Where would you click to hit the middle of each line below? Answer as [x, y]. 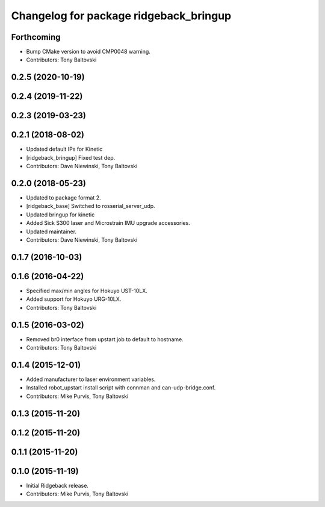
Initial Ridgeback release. [57, 485]
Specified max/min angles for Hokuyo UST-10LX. [87, 291]
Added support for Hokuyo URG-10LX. [74, 299]
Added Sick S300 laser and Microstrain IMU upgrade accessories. [108, 223]
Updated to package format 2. [63, 198]
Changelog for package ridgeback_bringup [121, 16]
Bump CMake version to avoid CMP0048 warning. [88, 52]
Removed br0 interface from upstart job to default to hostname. [105, 339]
